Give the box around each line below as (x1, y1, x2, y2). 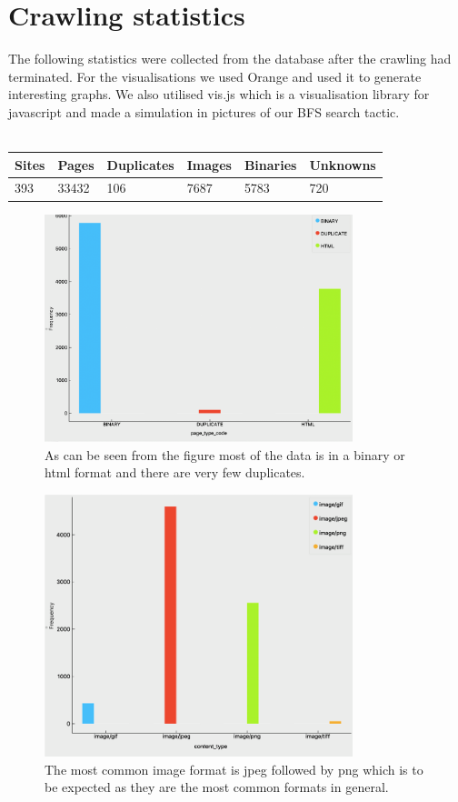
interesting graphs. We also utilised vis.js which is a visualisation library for (8, 85, 430, 104)
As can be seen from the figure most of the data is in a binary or (45, 445, 405, 464)
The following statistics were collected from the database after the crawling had (8, 49, 452, 68)
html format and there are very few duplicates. (45, 463, 305, 482)
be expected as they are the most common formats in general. (45, 777, 389, 797)
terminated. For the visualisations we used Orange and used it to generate (8, 66, 422, 85)
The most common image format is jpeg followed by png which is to (45, 759, 423, 778)
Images (186, 155, 232, 174)
